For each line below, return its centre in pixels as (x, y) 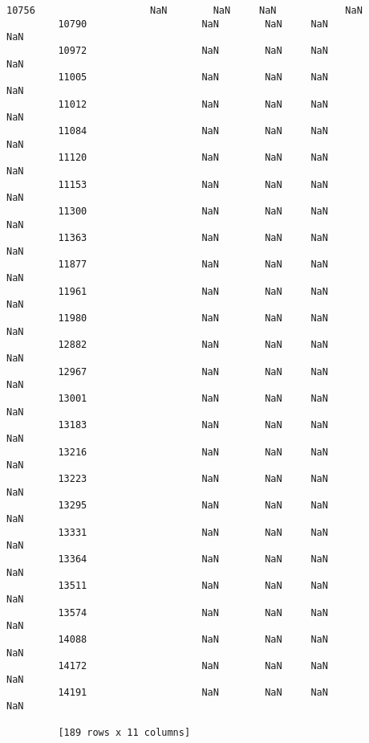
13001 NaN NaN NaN (193, 399)
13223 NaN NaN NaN (193, 478)
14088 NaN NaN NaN (193, 639)
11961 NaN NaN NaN (193, 291)
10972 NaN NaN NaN (193, 50)
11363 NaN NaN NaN (193, 238)
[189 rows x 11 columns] (124, 733)
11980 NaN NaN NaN (193, 318)
